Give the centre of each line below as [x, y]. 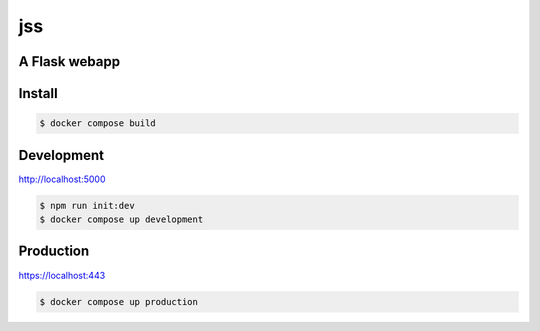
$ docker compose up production [119, 301]
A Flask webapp [69, 61]
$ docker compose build [98, 123]
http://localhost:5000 [62, 179]
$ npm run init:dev [87, 205]
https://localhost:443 [62, 275]
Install [38, 93]
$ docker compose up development [121, 219]
